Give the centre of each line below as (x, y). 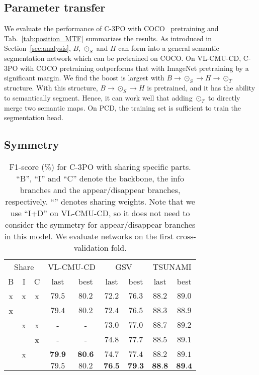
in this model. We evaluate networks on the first (89, 236)
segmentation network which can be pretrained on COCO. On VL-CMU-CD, (123, 58)
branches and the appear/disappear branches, (100, 190)
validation (91, 248)
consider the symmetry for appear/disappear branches (100, 225)
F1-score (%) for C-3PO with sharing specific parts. (100, 167)
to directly (224, 97)
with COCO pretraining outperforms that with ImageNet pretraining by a (135, 68)
